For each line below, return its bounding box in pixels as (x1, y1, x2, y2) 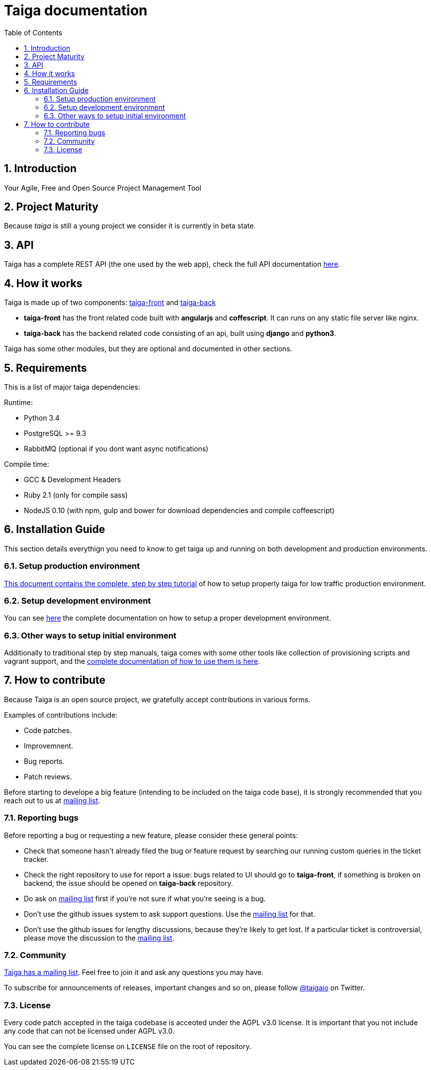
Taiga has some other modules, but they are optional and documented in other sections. (4, 344, 292, 353)
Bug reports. (24, 756, 65, 765)
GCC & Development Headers (24, 475, 121, 484)
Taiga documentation (4, 2, 148, 19)
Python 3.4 (24, 413, 60, 422)
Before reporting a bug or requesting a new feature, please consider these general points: (4, 831, 298, 840)
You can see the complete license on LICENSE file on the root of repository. (4, 1042, 252, 1051)
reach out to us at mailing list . (4, 796, 100, 805)
